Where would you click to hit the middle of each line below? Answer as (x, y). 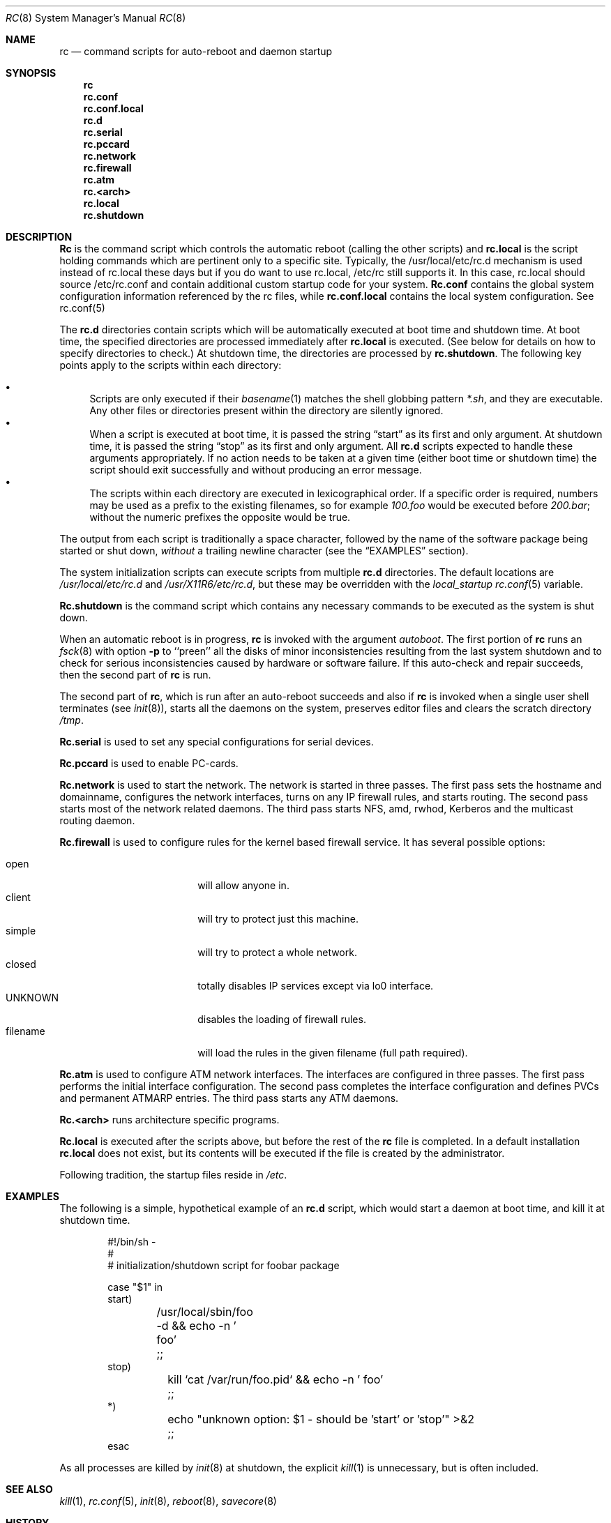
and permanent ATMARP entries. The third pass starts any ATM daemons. (229, 1098)
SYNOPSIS (31, 73)
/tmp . (71, 720)
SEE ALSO (29, 1489)
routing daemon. (97, 820)
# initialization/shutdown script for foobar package (224, 1265)
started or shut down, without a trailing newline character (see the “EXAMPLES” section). (264, 551)
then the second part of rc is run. (135, 675)
